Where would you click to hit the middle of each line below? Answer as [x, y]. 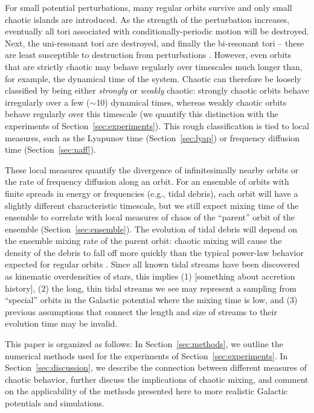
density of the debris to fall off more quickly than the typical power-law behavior [154, 252]
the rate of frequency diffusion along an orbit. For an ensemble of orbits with [147, 181]
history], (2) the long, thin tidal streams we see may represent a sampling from [151, 288]
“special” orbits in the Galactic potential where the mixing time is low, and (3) [151, 300]
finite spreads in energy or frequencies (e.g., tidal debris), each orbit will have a [152, 193]
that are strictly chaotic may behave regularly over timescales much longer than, [154, 66]
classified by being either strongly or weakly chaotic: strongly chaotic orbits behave [157, 90]
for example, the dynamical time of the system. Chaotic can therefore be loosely [153, 78]
